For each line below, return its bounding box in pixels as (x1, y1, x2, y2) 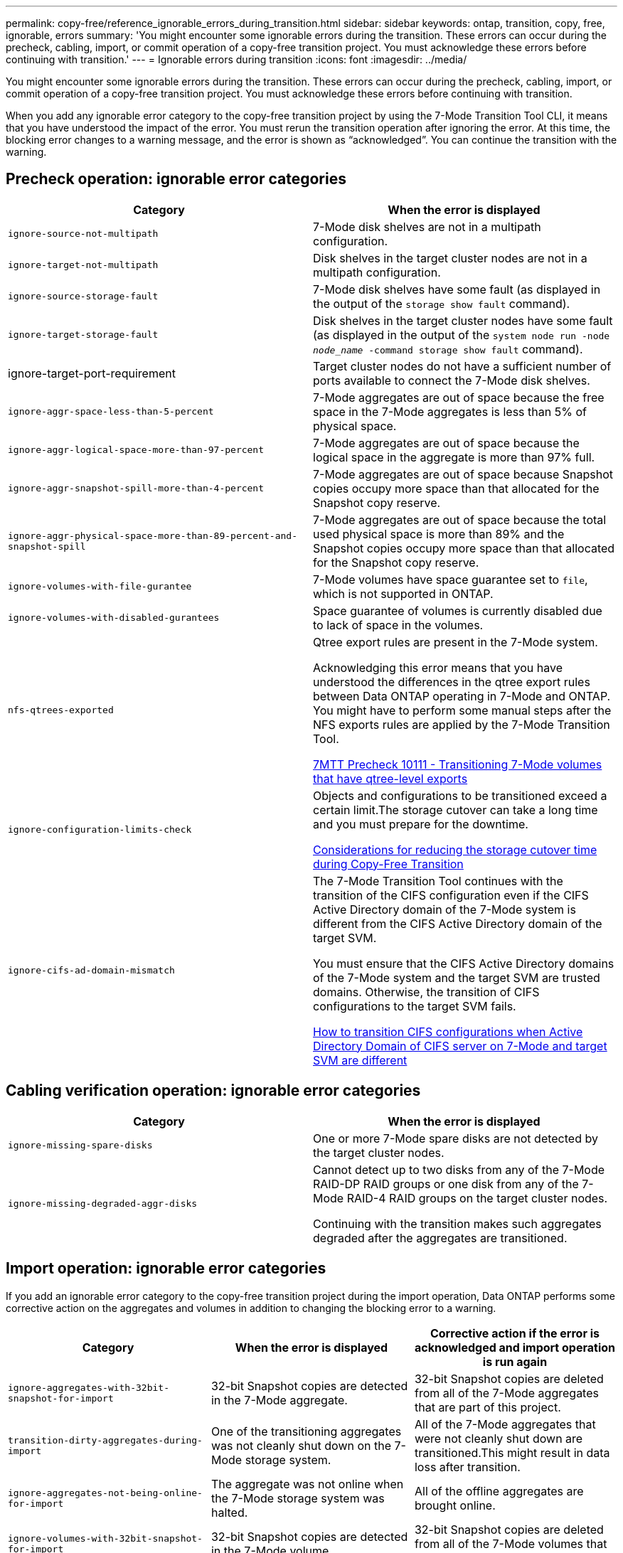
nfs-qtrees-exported (8, 705, 114, 716)
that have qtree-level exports (313, 771, 468, 786)
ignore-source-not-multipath (8, 228, 159, 240)
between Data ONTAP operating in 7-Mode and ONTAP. (313, 688, 611, 703)
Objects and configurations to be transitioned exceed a (313, 788, 607, 803)
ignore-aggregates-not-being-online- (8, 1487, 203, 1498)
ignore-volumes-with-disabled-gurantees (8, 612, 220, 624)
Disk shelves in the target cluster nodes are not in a (313, 250, 587, 265)
